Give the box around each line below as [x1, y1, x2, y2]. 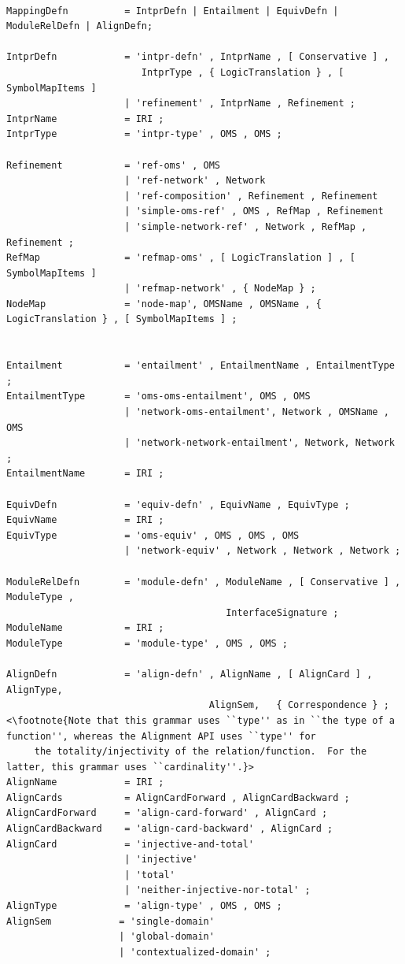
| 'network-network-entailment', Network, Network [124, 437, 395, 449]
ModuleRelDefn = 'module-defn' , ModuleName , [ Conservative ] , [6, 576, 401, 588]
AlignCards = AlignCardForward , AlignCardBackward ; [6, 792, 350, 803]
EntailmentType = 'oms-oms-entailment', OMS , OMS [6, 391, 311, 402]
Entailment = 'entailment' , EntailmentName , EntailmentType [6, 360, 395, 372]
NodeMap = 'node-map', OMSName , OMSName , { [6, 298, 322, 310]
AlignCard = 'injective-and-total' [6, 838, 254, 850]
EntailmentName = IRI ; [6, 468, 164, 480]
